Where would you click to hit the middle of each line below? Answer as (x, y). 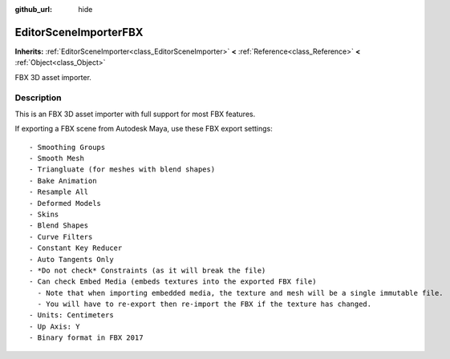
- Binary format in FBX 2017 (86, 338)
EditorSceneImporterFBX (79, 32)
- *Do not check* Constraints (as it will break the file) (148, 270)
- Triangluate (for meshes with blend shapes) (122, 169)
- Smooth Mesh (57, 158)
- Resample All (59, 192)
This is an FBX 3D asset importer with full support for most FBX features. (135, 114)
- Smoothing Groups (67, 147)
